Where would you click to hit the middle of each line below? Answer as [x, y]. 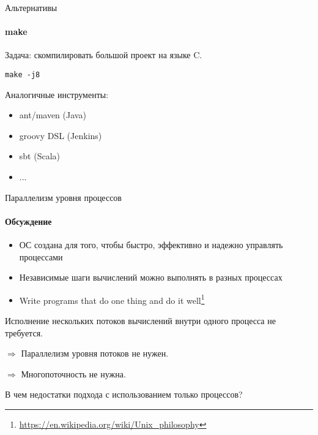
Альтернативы [31, 7]
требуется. [24, 332]
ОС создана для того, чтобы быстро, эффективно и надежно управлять [151, 244]
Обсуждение [28, 221]
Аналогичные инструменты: [57, 94]
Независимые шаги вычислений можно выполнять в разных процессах [151, 277]
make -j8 [23, 74]
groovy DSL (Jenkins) [61, 135]
